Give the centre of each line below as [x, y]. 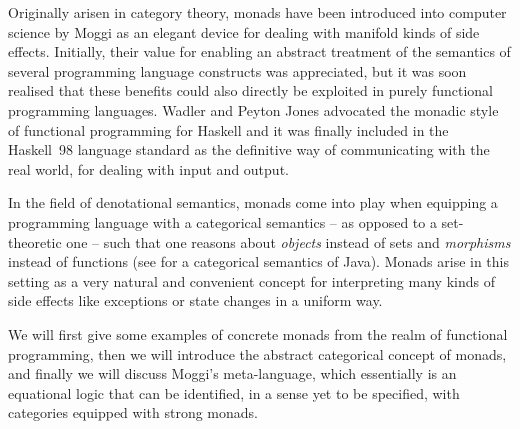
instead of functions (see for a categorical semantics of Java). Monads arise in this [259, 261]
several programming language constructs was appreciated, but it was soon [237, 70]
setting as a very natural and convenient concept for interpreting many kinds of [251, 280]
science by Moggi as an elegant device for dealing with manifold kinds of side [244, 31]
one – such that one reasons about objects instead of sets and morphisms [288, 241]
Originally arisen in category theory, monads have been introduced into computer [257, 12]
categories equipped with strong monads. [133, 412]
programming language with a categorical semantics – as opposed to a [222, 221]
